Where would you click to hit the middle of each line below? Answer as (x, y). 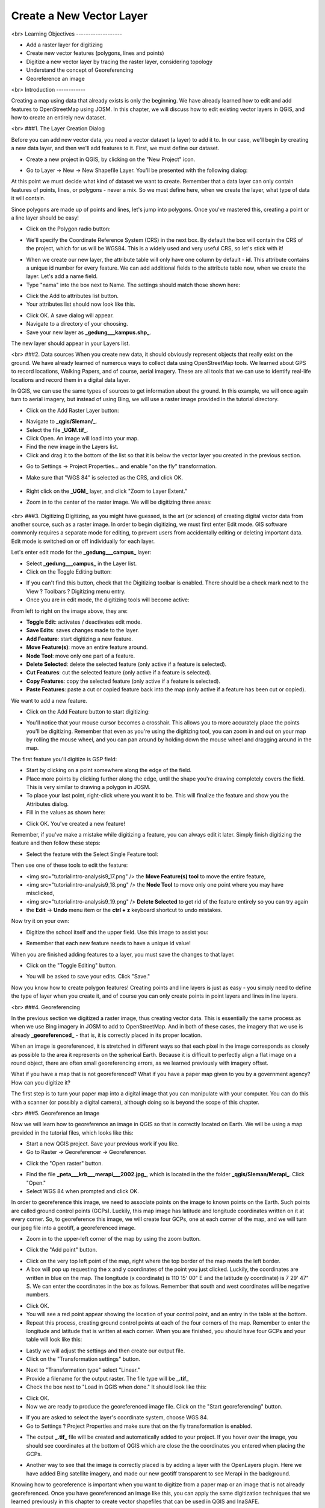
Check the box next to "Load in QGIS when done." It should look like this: (116, 1387)
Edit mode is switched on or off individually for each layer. (83, 541)
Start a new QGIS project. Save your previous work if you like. (103, 1144)
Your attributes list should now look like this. (81, 304)
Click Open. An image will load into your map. (82, 438)
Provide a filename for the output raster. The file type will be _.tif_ (107, 1378)
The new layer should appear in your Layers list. (71, 343)
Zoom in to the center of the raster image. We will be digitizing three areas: (119, 502)
